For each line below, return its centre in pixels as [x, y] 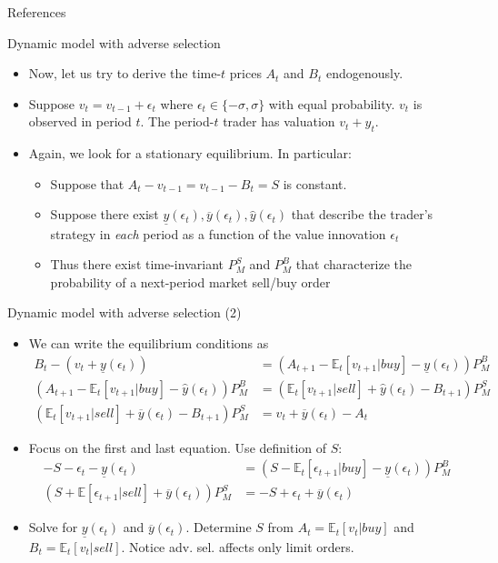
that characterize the [354, 264]
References [37, 12]
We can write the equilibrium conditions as [149, 342]
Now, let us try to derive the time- [125, 73]
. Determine [219, 527]
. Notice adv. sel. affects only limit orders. [238, 546]
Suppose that [87, 183]
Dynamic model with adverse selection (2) [124, 312]
